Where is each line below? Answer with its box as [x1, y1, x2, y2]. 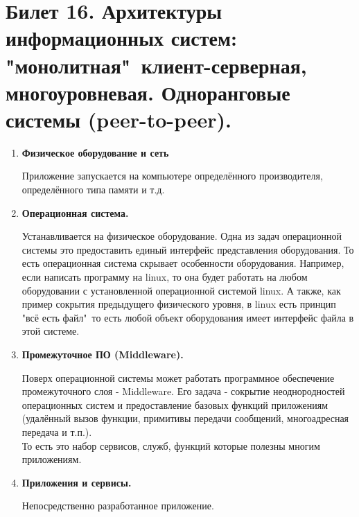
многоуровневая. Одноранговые [6, 78, 290, 106]
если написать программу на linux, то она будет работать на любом [21, 270, 308, 284]
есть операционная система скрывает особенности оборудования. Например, [21, 256, 344, 270]
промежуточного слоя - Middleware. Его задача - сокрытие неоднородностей [21, 384, 345, 398]
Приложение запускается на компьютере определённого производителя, [21, 168, 323, 183]
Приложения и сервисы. [21, 475, 132, 489]
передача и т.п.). [21, 424, 92, 439]
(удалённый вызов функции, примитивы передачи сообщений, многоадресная [21, 411, 349, 426]
